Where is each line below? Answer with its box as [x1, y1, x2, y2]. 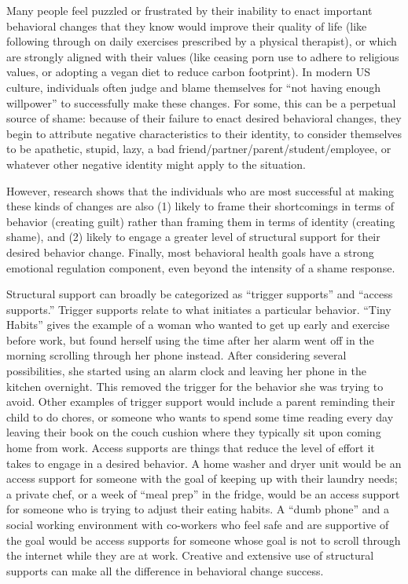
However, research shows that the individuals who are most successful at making [6, 182, 395, 199]
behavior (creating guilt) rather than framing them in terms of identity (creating [6, 213, 395, 229]
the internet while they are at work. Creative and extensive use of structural [6, 547, 374, 564]
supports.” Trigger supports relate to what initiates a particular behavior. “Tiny [6, 301, 391, 317]
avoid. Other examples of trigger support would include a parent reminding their [6, 393, 395, 410]
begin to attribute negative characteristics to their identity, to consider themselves [6, 125, 402, 141]
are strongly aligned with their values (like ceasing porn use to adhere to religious [6, 48, 399, 64]
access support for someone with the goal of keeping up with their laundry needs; [6, 470, 398, 487]
